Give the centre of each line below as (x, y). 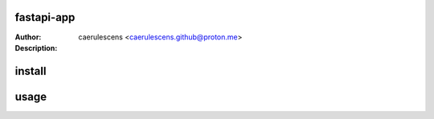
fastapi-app (45, 17)
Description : (36, 47)
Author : (28, 37)
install (31, 71)
